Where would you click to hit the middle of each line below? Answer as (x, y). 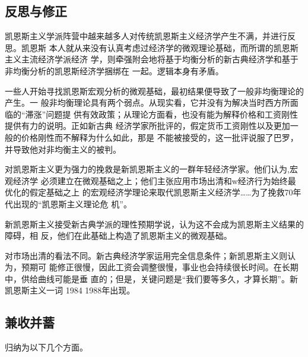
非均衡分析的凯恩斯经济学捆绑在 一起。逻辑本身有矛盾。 (114, 70)
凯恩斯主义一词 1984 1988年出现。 (70, 290)
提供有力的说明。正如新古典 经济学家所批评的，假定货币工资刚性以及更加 (147, 126)
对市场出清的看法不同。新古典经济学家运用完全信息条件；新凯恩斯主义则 (146, 255)
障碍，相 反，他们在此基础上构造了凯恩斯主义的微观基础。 (118, 236)
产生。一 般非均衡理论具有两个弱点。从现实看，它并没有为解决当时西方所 (147, 102)
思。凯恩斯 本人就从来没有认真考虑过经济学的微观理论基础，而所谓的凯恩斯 (152, 47)
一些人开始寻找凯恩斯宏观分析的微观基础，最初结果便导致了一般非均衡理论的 (154, 91)
